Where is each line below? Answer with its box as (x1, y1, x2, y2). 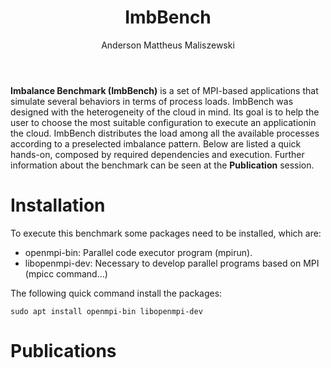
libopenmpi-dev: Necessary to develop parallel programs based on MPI (24, 257, 320, 269)
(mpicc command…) (24, 267, 108, 280)
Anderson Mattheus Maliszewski (101, 39, 235, 51)
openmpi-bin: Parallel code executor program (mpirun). (24, 246, 253, 258)
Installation (10, 194, 106, 217)
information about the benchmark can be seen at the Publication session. (10, 159, 315, 171)
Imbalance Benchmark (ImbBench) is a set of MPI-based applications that (10, 84, 319, 96)
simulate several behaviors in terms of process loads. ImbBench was (10, 95, 294, 107)
